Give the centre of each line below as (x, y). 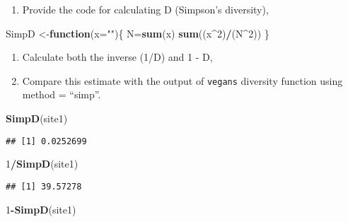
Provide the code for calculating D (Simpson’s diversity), (145, 9)
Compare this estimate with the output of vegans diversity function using (182, 80)
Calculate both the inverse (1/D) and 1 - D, (117, 57)
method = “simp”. (62, 94)
